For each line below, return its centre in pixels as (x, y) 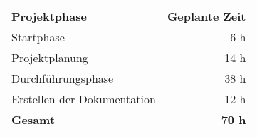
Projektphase (49, 16)
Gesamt (33, 120)
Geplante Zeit (206, 16)
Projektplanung (50, 57)
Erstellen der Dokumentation (84, 99)
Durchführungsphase (63, 78)
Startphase (38, 37)
